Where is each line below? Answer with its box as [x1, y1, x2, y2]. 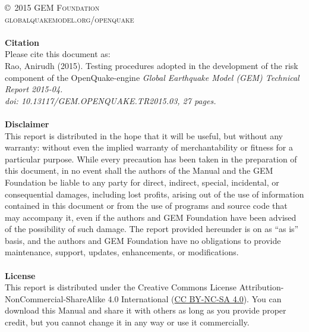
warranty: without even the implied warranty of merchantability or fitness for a [5, 141, 294, 154]
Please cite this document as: [5, 48, 111, 60]
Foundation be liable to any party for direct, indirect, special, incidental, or [5, 176, 279, 188]
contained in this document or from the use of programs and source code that [5, 199, 288, 212]
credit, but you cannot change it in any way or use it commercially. [5, 316, 250, 328]
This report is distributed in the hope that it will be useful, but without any [5, 129, 283, 142]
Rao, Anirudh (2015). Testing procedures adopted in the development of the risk [5, 59, 298, 71]
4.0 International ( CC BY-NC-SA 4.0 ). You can [108, 292, 282, 305]
